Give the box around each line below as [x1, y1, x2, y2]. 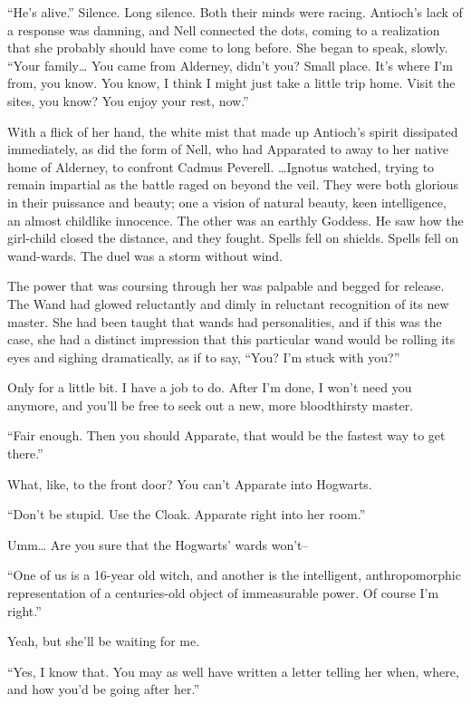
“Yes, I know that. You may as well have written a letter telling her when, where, [7, 661, 459, 680]
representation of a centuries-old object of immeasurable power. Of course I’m [7, 583, 439, 603]
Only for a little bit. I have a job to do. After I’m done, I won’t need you [7, 378, 412, 397]
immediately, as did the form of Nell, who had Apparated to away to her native [7, 140, 449, 159]
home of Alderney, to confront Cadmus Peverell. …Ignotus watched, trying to [7, 157, 435, 176]
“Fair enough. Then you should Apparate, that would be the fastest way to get [7, 426, 446, 445]
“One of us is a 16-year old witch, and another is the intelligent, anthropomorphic [7, 565, 461, 584]
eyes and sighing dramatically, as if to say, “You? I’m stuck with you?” [7, 347, 400, 366]
